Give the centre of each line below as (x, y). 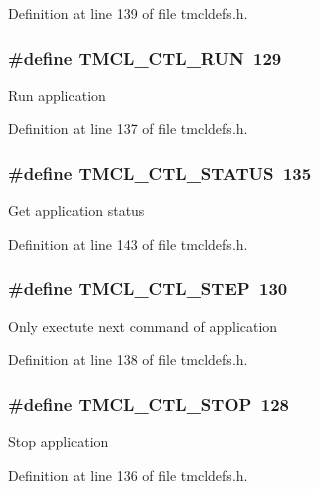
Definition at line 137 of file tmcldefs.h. (128, 128)
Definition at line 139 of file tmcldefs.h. (128, 13)
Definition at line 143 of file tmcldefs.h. (128, 243)
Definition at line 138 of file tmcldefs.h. (128, 359)
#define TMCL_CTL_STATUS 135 (160, 172)
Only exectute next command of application (143, 325)
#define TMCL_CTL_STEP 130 (148, 288)
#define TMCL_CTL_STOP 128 (149, 403)
